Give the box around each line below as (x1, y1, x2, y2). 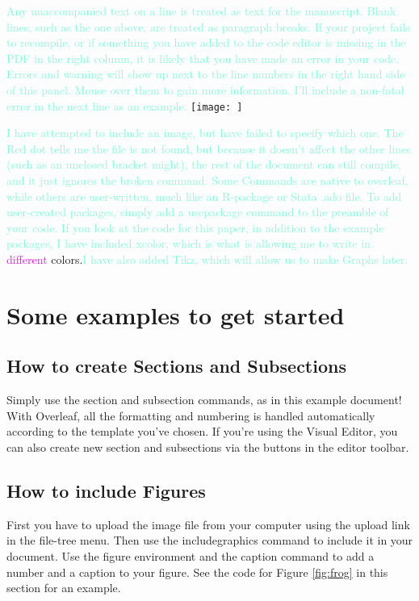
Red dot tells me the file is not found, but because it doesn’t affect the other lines (6, 140, 411, 157)
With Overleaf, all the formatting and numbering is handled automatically (6, 407, 375, 424)
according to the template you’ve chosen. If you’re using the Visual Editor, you (6, 423, 398, 440)
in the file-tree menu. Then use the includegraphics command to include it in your (6, 532, 413, 549)
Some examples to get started (6, 298, 345, 331)
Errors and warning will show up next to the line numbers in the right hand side (6, 65, 405, 82)
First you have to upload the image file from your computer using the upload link (6, 515, 410, 532)
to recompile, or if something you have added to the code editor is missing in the (6, 34, 406, 51)
